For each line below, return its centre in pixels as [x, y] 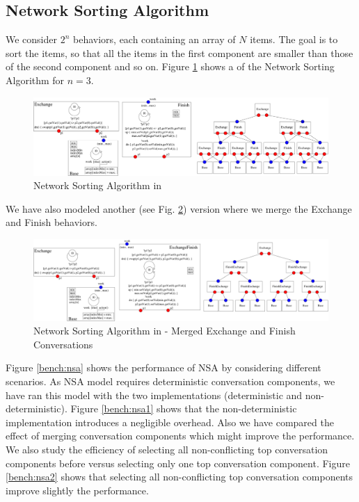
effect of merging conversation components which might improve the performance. [180, 436]
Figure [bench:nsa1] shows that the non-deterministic [184, 408]
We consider [32, 39]
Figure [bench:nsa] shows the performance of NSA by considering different [163, 367]
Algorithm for [35, 80]
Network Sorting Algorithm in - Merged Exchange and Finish [165, 331]
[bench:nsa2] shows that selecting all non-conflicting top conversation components [179, 477]
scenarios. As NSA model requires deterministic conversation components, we [170, 381]
